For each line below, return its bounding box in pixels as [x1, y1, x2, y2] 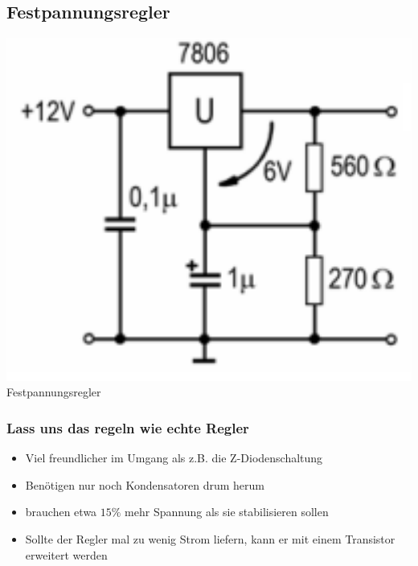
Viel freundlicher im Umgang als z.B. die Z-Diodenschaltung [25, 449, 323, 466]
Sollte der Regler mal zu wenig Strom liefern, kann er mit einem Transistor [25, 531, 395, 548]
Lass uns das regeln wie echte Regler [6, 417, 249, 437]
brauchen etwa [25, 503, 97, 520]
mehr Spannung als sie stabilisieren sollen [125, 503, 329, 520]
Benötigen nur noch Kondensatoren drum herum [25, 476, 264, 493]
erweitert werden [25, 546, 108, 563]
